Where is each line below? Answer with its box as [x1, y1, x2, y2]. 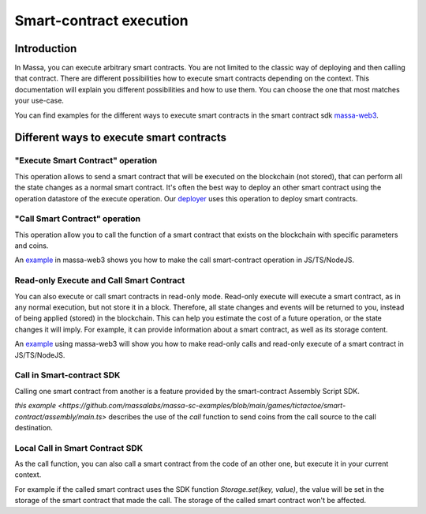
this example [14, 401, 57, 411]
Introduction [14, 42, 77, 55]
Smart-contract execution [14, 12, 189, 29]
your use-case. [14, 96, 65, 106]
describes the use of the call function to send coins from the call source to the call [108, 411, 376, 422]
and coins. [14, 241, 49, 250]
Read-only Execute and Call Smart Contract [14, 275, 185, 286]
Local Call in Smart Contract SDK [14, 442, 144, 453]
